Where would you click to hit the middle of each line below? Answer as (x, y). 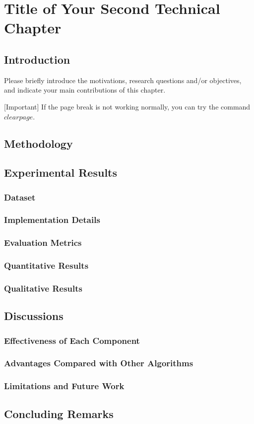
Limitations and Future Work (64, 386)
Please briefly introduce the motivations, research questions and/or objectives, (123, 80)
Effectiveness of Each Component (72, 340)
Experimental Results (61, 172)
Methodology (38, 143)
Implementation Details (52, 220)
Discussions (34, 316)
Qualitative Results (43, 288)
